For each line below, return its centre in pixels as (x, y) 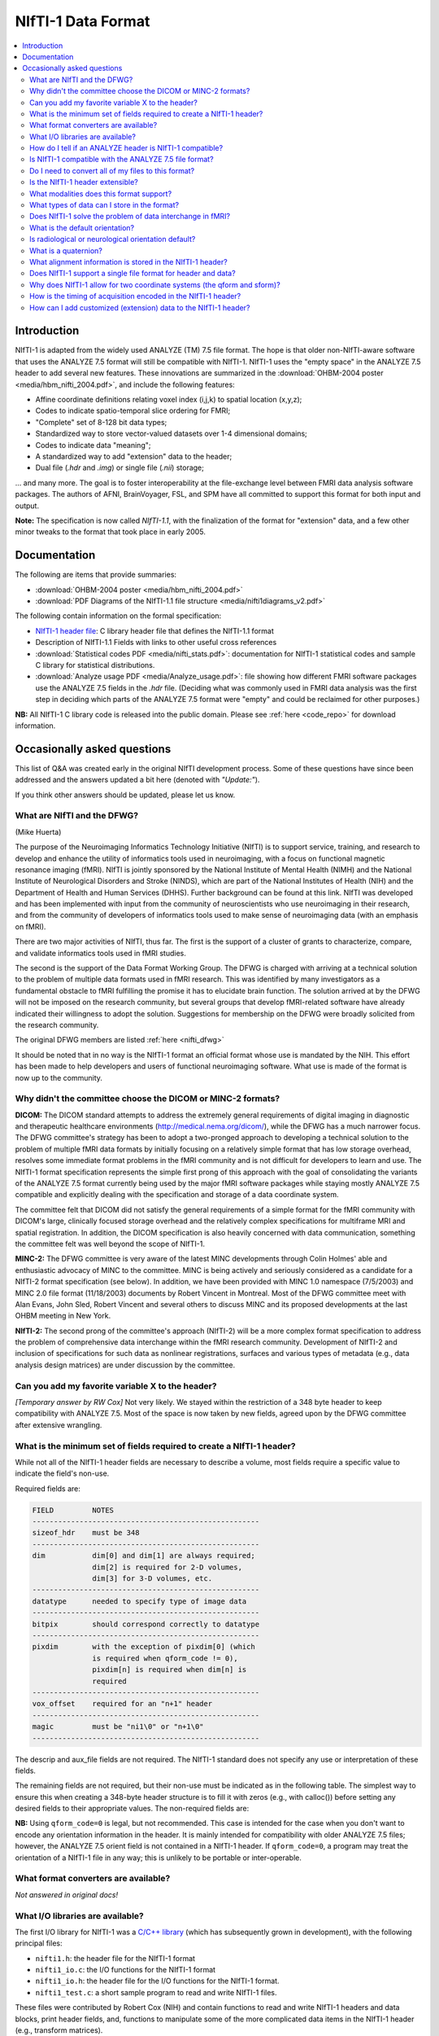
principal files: (39, 1943)
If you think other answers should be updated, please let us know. (125, 795)
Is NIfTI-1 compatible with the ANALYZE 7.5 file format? (122, 160)
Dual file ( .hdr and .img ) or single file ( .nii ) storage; (120, 467)
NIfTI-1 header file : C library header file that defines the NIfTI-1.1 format (154, 630)
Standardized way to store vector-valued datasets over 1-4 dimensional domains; (172, 434)
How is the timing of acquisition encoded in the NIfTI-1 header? (135, 296)
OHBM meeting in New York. (63, 1316)
